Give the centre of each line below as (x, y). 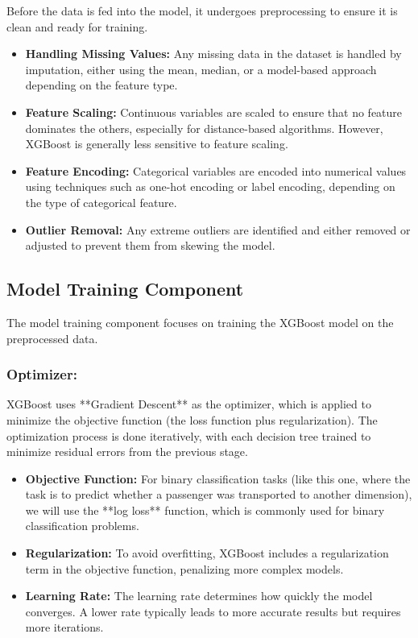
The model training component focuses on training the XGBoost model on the (200, 322)
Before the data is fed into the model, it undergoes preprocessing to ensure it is (202, 10)
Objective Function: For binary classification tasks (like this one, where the (218, 478)
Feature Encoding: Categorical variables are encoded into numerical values (216, 170)
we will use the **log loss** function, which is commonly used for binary (205, 510)
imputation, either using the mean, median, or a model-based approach (201, 69)
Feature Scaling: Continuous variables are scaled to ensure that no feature (214, 112)
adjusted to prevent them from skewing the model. (150, 245)
